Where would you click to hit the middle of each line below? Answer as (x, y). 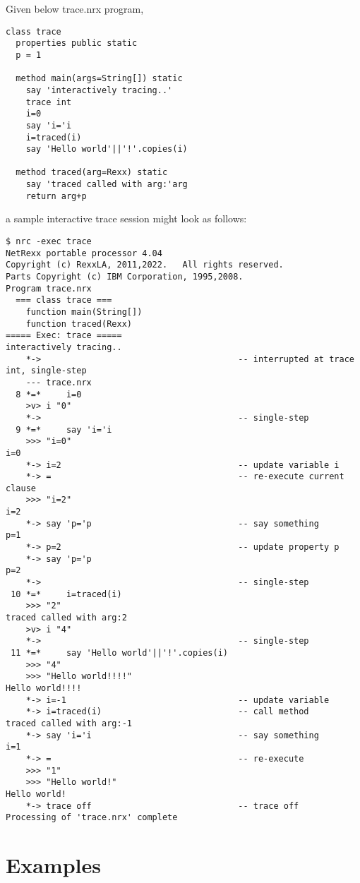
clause (21, 488)
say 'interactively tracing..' (99, 90)
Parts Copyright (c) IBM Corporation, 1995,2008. (125, 277)
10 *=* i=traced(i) (66, 594)
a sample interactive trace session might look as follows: (126, 218)
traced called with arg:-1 (69, 723)
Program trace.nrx (49, 288)
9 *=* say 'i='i (64, 430)
